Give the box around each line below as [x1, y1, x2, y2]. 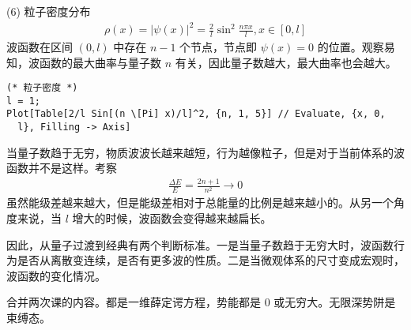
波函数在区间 [6, 38, 73, 54]
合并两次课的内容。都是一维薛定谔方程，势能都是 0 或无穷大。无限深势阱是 [6, 294, 396, 310]
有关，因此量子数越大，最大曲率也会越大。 [175, 54, 397, 70]
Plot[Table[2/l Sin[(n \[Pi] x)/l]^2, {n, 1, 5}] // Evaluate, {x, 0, [6, 108, 386, 120]
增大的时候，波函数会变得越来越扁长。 [72, 210, 272, 227]
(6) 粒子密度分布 [6, 3, 91, 19]
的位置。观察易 [317, 38, 395, 54]
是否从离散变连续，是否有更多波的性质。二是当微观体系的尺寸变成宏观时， [17, 252, 405, 268]
